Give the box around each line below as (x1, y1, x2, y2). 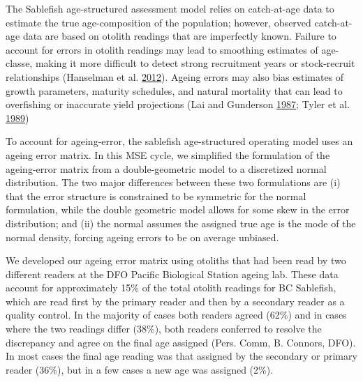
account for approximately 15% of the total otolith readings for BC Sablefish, (6, 280, 336, 295)
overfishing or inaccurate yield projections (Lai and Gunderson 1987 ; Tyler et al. (6, 97, 350, 112)
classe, (6, 56, 33, 70)
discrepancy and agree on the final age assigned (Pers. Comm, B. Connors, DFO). (6, 335, 356, 349)
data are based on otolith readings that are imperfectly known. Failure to (22, 29, 336, 43)
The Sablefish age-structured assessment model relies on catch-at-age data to (6, 1, 334, 15)
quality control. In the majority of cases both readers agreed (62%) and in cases (6, 307, 347, 322)
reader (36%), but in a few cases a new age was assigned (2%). (6, 362, 274, 376)
